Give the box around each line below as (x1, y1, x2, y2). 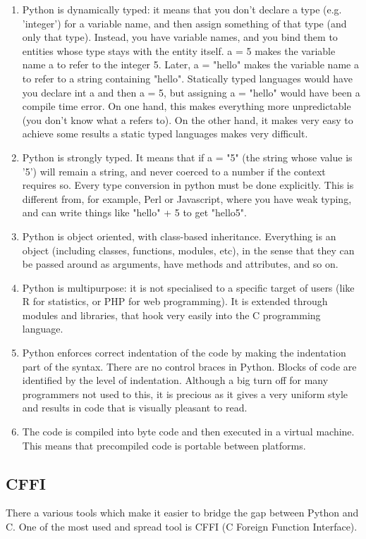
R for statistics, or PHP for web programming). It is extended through (22, 294, 328, 309)
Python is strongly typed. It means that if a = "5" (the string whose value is (22, 149, 353, 164)
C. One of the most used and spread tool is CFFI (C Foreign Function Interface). (6, 519, 358, 534)
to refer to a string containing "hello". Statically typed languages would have (22, 70, 353, 85)
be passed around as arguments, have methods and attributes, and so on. (22, 256, 338, 271)
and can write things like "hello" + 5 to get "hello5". (22, 205, 247, 220)
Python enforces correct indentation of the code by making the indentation (22, 345, 346, 360)
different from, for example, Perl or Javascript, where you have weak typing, (22, 191, 352, 206)
